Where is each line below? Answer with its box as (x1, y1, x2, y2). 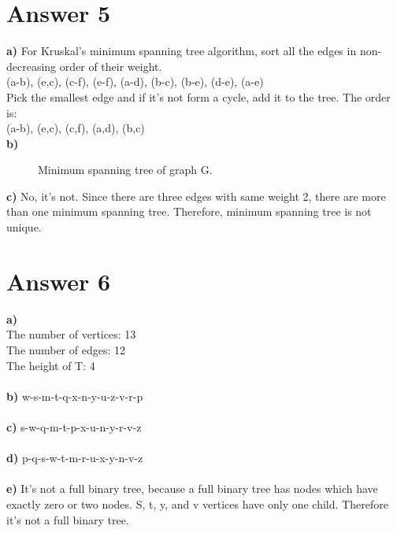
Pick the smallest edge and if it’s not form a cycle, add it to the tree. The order (6, 88, 391, 105)
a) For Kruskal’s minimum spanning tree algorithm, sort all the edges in (6, 43, 357, 59)
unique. (6, 219, 42, 235)
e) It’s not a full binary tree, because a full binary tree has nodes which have (6, 480, 378, 497)
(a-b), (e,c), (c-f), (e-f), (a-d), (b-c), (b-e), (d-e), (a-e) (6, 73, 264, 90)
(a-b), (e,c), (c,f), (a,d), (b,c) (6, 120, 145, 136)
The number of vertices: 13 (6, 326, 136, 342)
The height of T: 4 (6, 357, 95, 373)
